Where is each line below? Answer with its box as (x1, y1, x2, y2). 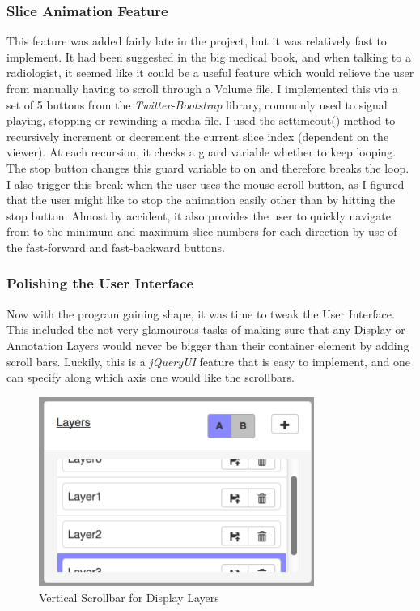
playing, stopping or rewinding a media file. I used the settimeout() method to (6, 112, 396, 129)
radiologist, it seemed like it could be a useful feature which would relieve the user (6, 64, 414, 81)
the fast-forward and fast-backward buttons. (6, 238, 225, 255)
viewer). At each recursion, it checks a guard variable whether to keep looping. (6, 143, 397, 160)
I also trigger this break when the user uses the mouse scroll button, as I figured (6, 175, 405, 192)
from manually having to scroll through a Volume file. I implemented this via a (6, 80, 399, 96)
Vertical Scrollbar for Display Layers (39, 588, 219, 605)
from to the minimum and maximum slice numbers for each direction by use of (6, 223, 397, 240)
